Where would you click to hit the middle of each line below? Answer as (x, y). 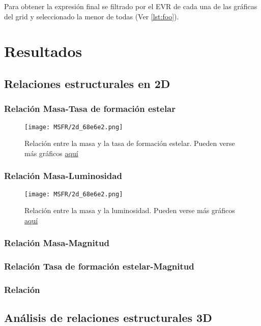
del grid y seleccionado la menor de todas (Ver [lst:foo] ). (92, 16)
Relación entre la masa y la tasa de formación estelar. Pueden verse (130, 143)
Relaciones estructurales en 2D (87, 83)
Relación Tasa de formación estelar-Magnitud (99, 266)
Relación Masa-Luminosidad (63, 176)
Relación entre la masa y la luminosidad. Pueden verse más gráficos (130, 210)
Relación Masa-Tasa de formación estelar (90, 109)
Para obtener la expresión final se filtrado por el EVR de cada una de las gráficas (131, 6)
